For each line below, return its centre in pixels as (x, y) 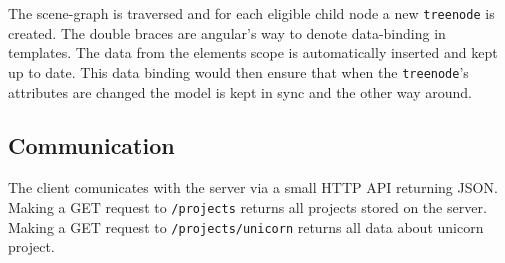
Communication (91, 145)
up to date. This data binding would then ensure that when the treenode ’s (238, 71)
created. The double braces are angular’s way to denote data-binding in (227, 32)
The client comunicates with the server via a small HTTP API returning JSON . (253, 187)
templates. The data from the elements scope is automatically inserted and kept (253, 52)
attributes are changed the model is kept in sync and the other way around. (240, 91)
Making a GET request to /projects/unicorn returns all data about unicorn (246, 226)
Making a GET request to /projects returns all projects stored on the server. (247, 206)
